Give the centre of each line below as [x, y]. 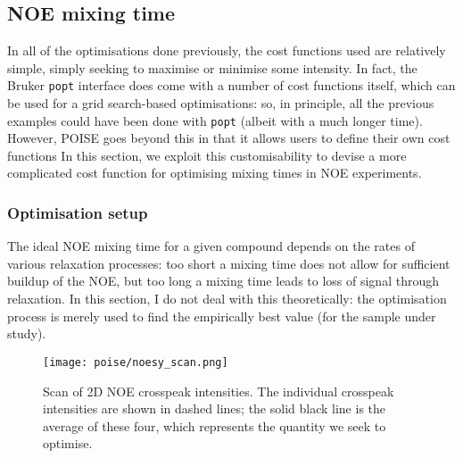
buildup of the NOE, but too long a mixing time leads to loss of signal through [223, 281]
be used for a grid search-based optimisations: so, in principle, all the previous [221, 103]
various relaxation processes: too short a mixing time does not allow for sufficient [229, 263]
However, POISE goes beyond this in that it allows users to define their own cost [229, 138]
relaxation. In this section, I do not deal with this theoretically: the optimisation [227, 299]
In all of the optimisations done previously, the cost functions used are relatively [227, 50]
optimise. [68, 443]
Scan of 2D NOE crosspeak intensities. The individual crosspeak [219, 391]
